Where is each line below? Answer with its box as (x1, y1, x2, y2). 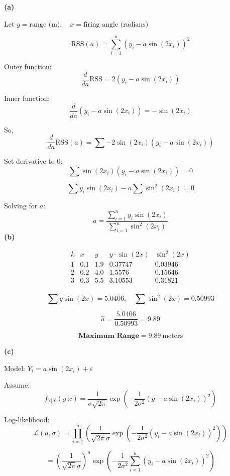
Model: (4, 363, 26, 373)
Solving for (4, 200, 38, 210)
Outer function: (4, 61, 52, 72)
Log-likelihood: (4, 414, 50, 425)
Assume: (4, 380, 30, 390)
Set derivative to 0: (4, 156, 63, 166)
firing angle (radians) (83, 21, 149, 28)
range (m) (29, 21, 60, 28)
